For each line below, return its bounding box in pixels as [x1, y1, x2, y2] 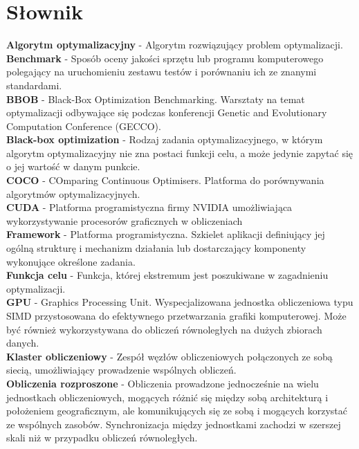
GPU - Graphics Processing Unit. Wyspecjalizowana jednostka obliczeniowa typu [6, 295, 353, 309]
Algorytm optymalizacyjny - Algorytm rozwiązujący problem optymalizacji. [6, 37, 343, 52]
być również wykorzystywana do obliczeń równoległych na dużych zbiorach [6, 322, 322, 336]
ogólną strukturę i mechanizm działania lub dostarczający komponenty [6, 241, 306, 255]
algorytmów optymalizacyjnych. [6, 186, 140, 201]
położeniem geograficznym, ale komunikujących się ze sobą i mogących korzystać [6, 403, 347, 418]
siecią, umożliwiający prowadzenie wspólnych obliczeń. [6, 363, 237, 377]
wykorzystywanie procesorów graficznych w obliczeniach [6, 213, 243, 228]
